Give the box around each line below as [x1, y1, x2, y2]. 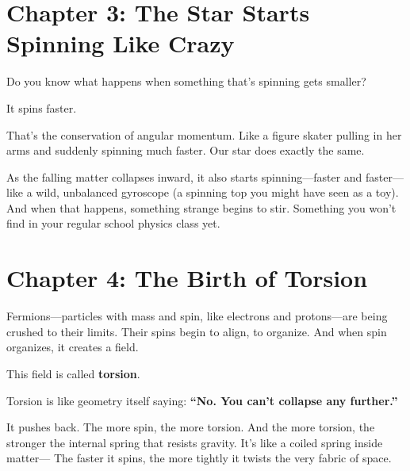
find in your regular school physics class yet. [6, 215, 220, 232]
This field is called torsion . [6, 365, 140, 381]
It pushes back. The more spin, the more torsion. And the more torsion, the [6, 419, 375, 435]
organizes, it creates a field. [6, 339, 139, 355]
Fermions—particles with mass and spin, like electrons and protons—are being [6, 308, 388, 324]
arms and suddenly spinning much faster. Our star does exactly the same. [6, 142, 365, 159]
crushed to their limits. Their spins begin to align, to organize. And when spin [6, 323, 387, 339]
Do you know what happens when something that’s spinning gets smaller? [6, 73, 366, 90]
